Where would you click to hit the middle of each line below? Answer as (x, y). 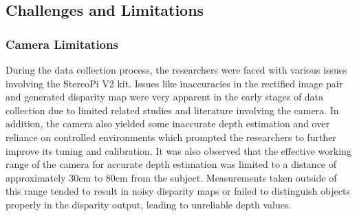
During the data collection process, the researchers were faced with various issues (176, 69)
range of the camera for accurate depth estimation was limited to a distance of (171, 164)
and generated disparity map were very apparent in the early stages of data (165, 97)
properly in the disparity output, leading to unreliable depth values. (149, 204)
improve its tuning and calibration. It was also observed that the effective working (178, 150)
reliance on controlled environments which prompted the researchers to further (171, 137)
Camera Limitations (62, 44)
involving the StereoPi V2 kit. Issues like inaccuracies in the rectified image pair (174, 83)
